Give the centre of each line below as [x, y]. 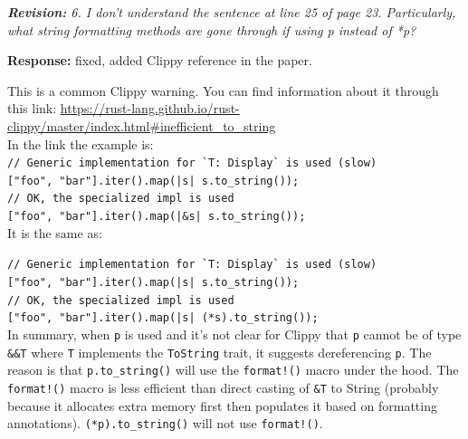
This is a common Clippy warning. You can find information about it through [223, 90]
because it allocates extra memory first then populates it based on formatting [222, 405]
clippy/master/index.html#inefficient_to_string [142, 125]
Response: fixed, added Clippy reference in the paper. [160, 60]
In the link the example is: [81, 143]
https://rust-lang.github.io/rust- [150, 108]
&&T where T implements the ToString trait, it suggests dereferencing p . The [220, 352]
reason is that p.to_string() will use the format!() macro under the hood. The [233, 370]
